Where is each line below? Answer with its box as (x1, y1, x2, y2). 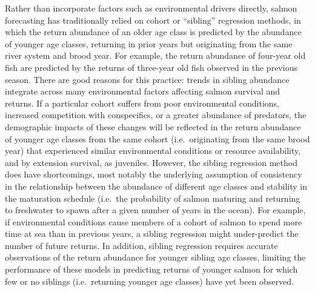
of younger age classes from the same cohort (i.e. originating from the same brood (5, 132, 310, 145)
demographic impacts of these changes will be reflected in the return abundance (5, 120, 301, 133)
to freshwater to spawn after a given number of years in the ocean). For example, (5, 204, 306, 216)
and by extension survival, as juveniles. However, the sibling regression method (5, 156, 297, 168)
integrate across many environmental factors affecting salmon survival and (5, 85, 280, 98)
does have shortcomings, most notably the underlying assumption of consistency (5, 168, 302, 181)
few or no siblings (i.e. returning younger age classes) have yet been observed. (5, 274, 294, 287)
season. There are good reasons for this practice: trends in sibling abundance (5, 73, 290, 85)
